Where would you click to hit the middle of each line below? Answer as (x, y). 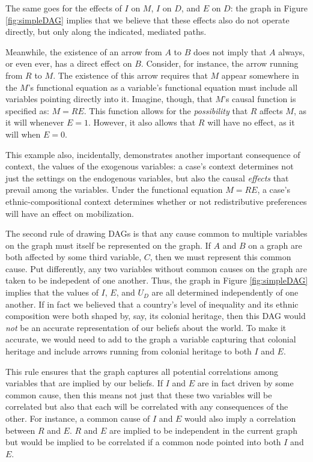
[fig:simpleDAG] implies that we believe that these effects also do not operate (147, 20)
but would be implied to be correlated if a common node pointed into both (143, 442)
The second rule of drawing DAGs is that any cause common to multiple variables (156, 233)
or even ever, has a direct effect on (69, 63)
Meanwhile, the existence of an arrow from (84, 51)
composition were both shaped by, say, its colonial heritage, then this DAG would (156, 316)
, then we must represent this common (220, 257)
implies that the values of (52, 292)
